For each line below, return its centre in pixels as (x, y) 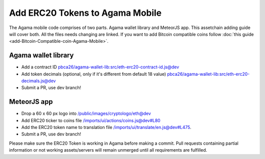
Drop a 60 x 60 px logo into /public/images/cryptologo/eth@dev (86, 114)
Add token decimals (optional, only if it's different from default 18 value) (94, 74)
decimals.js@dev (39, 81)
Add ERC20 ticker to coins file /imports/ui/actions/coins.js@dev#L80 (91, 120)
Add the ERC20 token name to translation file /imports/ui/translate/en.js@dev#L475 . (106, 127)
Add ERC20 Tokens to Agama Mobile (85, 13)
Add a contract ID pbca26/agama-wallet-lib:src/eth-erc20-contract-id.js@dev (100, 67)
